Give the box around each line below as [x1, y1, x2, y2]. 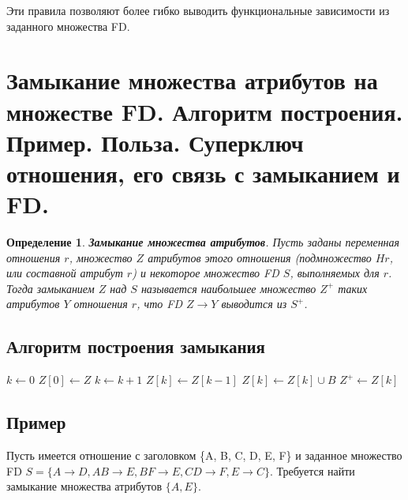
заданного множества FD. [6, 17, 130, 34]
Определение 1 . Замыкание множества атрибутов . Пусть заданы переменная [6, 234, 400, 250]
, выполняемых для [290, 265, 380, 281]
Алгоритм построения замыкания [6, 334, 265, 359]
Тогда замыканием [6, 280, 95, 296]
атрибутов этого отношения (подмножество [148, 249, 372, 265]
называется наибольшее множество [140, 280, 316, 296]
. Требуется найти [269, 462, 355, 479]
